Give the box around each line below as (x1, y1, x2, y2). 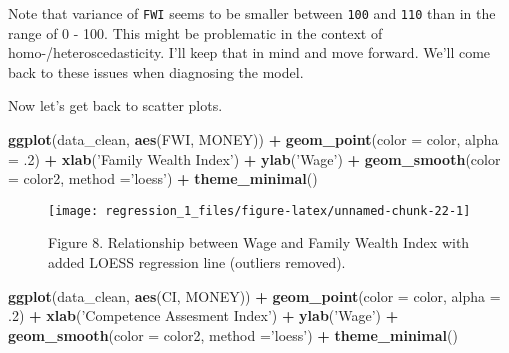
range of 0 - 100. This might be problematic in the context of (8, 22, 383, 43)
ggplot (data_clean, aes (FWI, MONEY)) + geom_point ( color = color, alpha (8, 129, 499, 150)
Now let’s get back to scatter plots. (8, 95, 223, 116)
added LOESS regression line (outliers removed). (48, 252, 346, 273)
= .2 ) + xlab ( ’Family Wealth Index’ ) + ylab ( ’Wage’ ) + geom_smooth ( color (8, 148, 501, 169)
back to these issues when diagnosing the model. (8, 61, 304, 82)
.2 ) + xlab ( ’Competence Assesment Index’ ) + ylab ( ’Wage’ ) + (8, 305, 399, 326)
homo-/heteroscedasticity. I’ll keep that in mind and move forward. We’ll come (8, 42, 491, 63)
